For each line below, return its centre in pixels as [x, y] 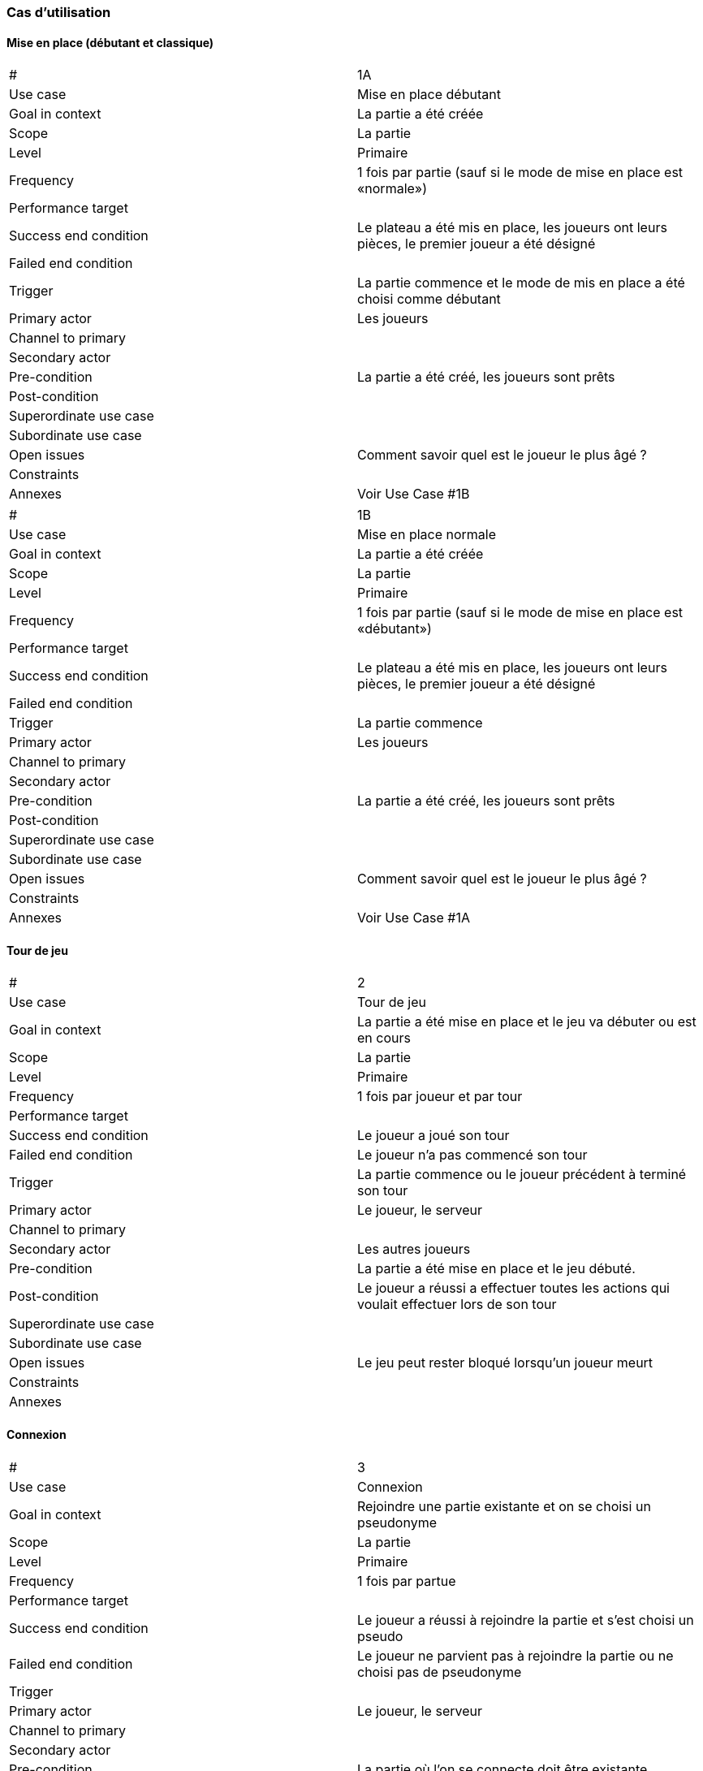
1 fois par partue [407, 1581]
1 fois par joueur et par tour [440, 1097]
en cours [384, 1038]
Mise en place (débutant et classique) [110, 42]
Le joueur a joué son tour [433, 1136]
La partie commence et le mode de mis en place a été [521, 283]
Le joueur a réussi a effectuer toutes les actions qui [513, 1288]
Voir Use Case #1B [414, 494]
